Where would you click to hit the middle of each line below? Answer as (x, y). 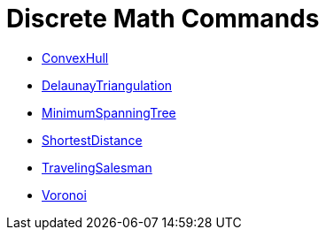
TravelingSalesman (97, 167)
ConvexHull (75, 57)
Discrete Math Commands (163, 19)
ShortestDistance (92, 140)
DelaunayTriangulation (107, 85)
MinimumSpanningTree (109, 112)
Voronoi (64, 195)
